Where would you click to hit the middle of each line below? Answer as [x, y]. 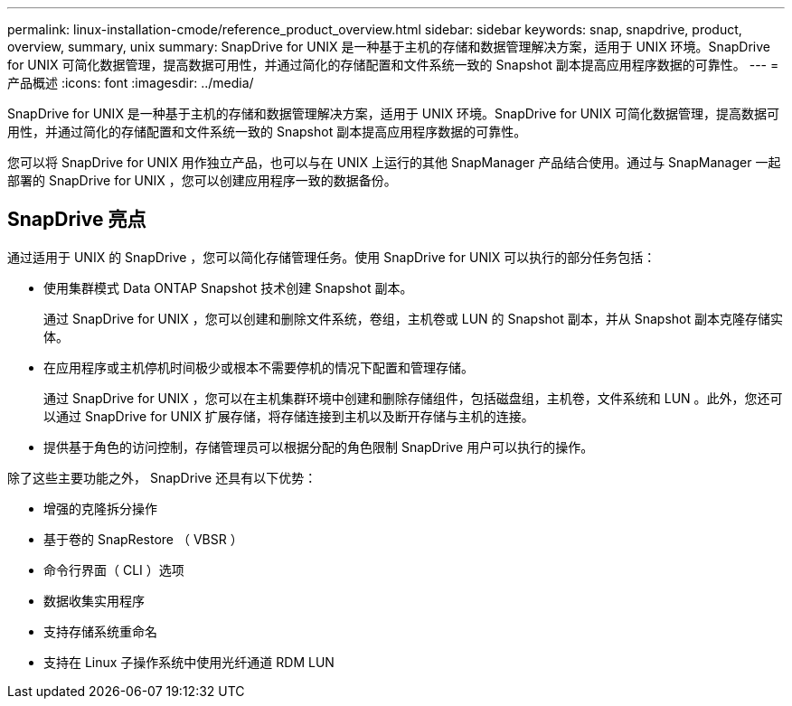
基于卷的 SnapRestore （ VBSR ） [143, 539]
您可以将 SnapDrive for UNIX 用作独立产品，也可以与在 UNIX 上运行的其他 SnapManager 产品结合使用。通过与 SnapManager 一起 [394, 162]
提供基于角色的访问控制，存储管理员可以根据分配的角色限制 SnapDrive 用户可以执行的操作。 [319, 447]
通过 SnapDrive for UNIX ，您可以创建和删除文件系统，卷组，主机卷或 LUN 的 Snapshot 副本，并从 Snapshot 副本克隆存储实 [413, 318]
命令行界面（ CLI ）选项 [114, 570]
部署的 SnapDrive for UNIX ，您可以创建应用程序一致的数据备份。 [202, 180]
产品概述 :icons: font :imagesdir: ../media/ [131, 83]
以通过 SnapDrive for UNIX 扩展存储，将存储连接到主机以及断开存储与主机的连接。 [289, 416]
